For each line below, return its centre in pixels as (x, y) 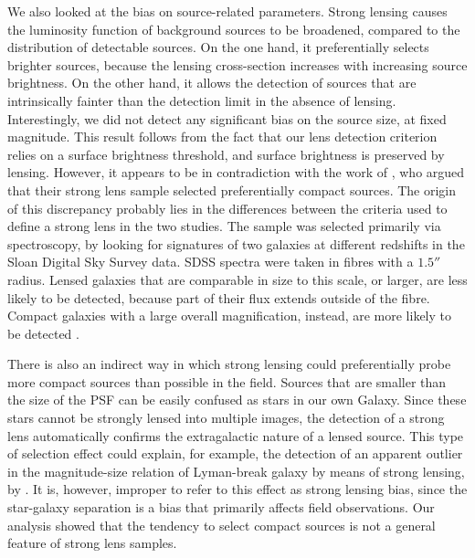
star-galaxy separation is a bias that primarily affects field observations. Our (221, 507)
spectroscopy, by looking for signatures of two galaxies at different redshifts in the (236, 243)
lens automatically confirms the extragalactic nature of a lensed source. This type (236, 435)
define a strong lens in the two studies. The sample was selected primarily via (224, 226)
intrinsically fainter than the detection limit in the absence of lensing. (202, 100)
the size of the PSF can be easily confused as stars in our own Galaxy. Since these (237, 400)
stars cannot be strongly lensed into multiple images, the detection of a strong (226, 418)
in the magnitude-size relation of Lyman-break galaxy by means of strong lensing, (236, 471)
